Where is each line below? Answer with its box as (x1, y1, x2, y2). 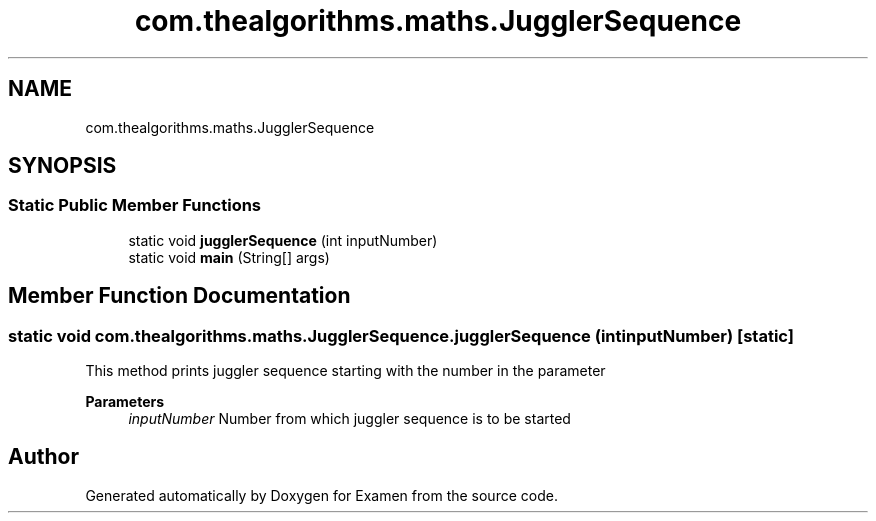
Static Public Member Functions (8, 195, 262, 216)
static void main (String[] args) (128, 248, 330, 266)
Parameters (85, 393, 165, 411)
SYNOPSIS (8, 153, 117, 179)
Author (8, 444, 79, 470)
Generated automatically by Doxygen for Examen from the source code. (85, 486, 558, 504)
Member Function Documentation (8, 283, 351, 309)
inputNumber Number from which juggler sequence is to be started (128, 410, 571, 428)
